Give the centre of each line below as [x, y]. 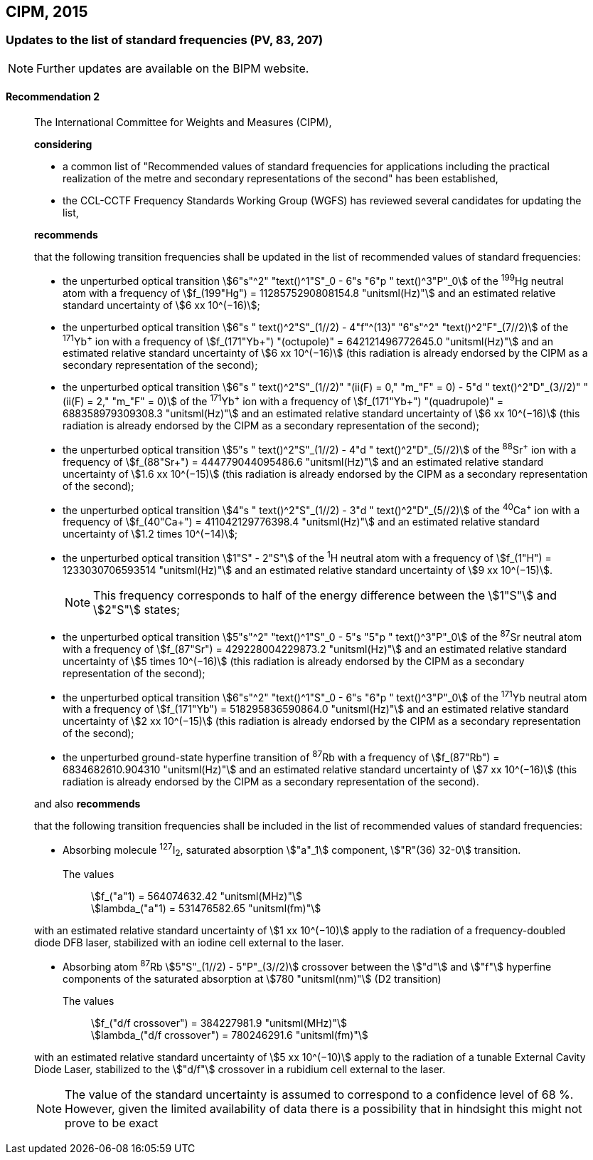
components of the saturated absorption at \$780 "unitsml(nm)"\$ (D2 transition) [252, 979]
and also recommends [87, 803]
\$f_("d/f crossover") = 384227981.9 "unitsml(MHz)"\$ [219, 1023]
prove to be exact [112, 1123]
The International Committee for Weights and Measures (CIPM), [183, 122]
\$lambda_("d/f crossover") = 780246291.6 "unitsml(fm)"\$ [230, 1035]
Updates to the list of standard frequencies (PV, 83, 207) [165, 40]
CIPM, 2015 [47, 12]
